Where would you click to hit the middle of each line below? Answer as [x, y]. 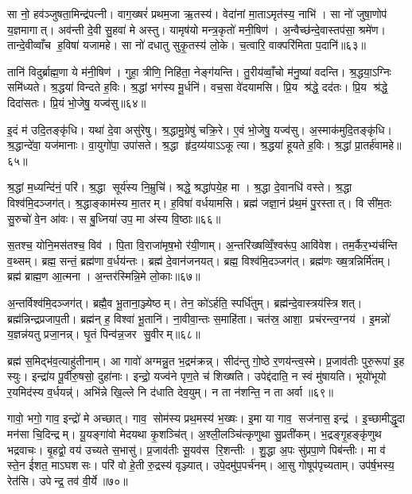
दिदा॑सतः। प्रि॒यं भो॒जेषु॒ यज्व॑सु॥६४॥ [77, 102]
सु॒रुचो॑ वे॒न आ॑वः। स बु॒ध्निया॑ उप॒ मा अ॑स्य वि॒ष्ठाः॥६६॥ [114, 218]
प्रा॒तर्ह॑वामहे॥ [378, 145]
